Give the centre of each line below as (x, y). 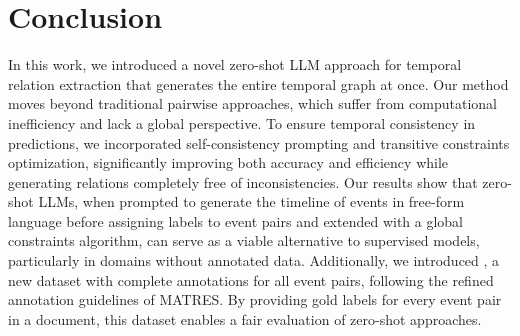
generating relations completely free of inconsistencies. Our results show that (243, 181)
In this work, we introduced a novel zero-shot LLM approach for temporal (235, 64)
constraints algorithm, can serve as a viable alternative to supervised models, (244, 240)
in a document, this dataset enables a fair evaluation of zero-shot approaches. (245, 318)
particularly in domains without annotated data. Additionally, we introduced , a (254, 260)
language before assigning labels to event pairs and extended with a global (236, 220)
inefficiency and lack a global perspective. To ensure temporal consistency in (242, 122)
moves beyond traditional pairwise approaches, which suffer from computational (252, 103)
